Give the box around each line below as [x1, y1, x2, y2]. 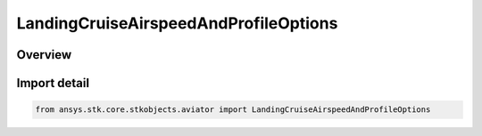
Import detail [16, 76, 89, 91]
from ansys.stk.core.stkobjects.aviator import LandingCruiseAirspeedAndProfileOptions [35, 105, 431, 115]
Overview [16, 47, 72, 62]
